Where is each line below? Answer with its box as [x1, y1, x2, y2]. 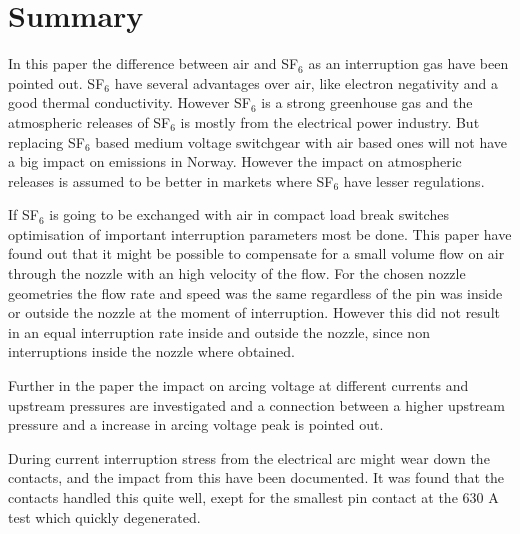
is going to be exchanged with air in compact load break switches [49, 204, 449, 225]
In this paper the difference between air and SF [8, 53, 299, 74]
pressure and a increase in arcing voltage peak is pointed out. [8, 414, 384, 435]
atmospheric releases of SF [8, 111, 171, 132]
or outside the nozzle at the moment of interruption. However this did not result [8, 302, 500, 323]
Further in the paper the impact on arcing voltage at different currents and [8, 375, 469, 396]
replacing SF [8, 131, 85, 152]
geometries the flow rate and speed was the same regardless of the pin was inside [8, 282, 503, 303]
